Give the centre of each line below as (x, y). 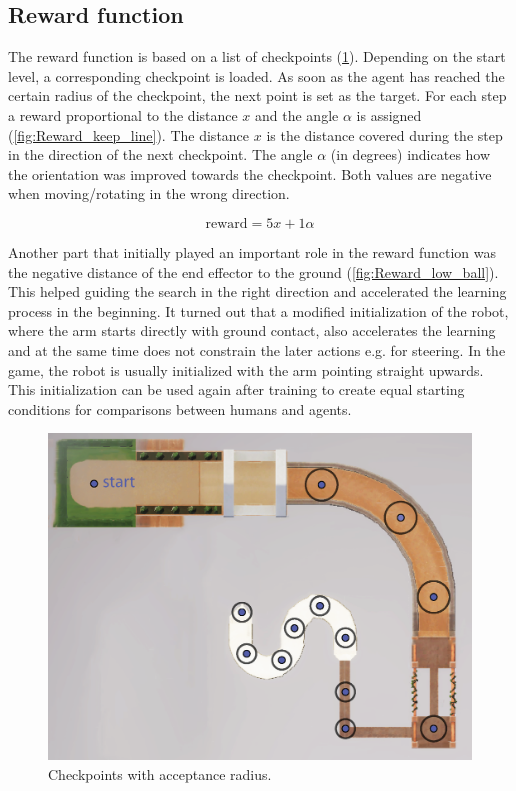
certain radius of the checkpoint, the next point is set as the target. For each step (257, 95)
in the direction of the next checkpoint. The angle (160, 154)
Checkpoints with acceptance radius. (160, 773)
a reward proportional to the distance (123, 114)
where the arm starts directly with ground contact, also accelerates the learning (252, 330)
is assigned (389, 114)
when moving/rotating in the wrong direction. (149, 193)
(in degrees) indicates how (410, 154)
